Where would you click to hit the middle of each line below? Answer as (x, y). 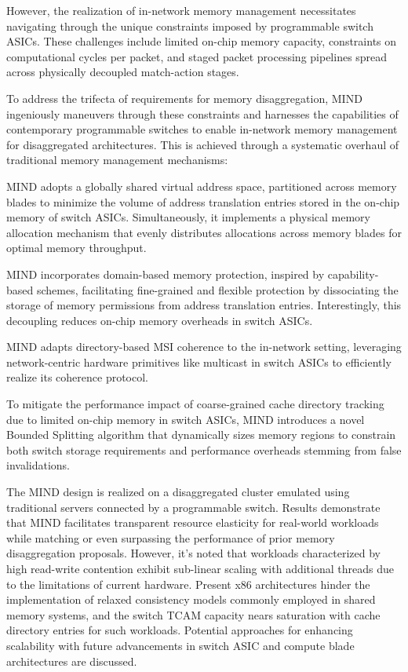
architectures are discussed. (72, 661)
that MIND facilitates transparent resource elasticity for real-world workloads (193, 522)
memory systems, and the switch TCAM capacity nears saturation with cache (193, 614)
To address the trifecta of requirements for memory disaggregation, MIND (184, 98)
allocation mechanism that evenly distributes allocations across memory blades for (204, 232)
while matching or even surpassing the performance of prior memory (171, 537)
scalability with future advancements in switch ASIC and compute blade (180, 645)
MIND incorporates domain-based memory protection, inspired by (166, 274)
